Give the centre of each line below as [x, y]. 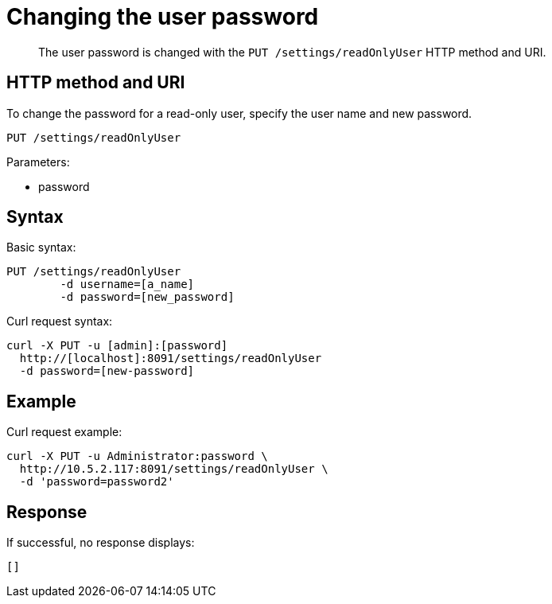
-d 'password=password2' [97, 482]
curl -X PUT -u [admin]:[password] [117, 346]
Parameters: [38, 162]
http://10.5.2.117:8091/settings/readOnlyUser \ [174, 469]
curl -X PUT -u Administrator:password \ [137, 456]
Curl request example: [64, 432]
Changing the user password [163, 17]
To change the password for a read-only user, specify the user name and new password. [239, 113]
